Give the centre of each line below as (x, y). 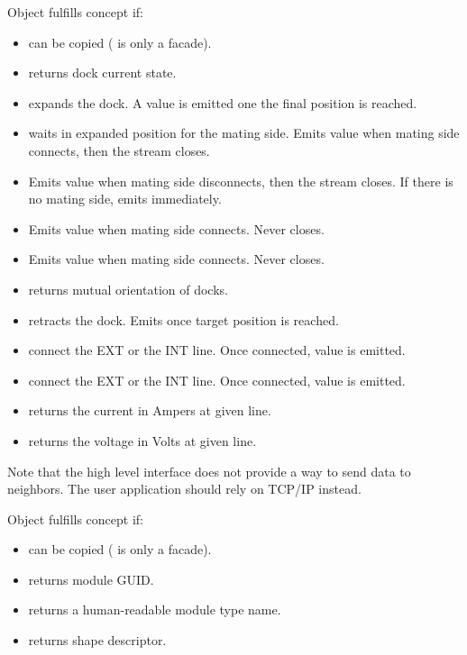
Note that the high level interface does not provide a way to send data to (209, 471)
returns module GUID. (91, 579)
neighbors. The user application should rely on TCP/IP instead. (184, 489)
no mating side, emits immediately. (125, 199)
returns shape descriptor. (97, 640)
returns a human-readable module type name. (155, 610)
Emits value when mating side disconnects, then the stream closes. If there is (241, 181)
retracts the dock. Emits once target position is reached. (183, 319)
